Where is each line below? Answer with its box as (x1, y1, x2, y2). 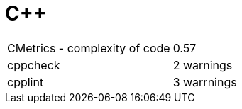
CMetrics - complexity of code (7, 40, 170, 55)
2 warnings (172, 57, 233, 72)
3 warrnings (172, 74, 237, 89)
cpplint (7, 74, 44, 89)
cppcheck (7, 57, 60, 72)
